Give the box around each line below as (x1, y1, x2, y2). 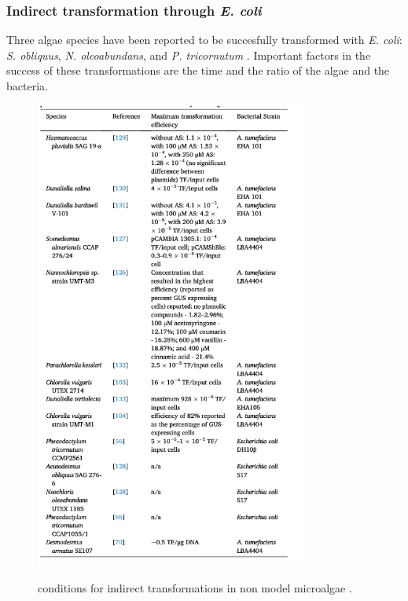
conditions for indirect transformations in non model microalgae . (38, 580, 352, 596)
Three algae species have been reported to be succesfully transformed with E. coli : (6, 31, 402, 48)
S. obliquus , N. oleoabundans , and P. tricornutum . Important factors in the (6, 46, 371, 63)
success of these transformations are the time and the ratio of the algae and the (6, 62, 390, 79)
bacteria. (6, 78, 48, 93)
